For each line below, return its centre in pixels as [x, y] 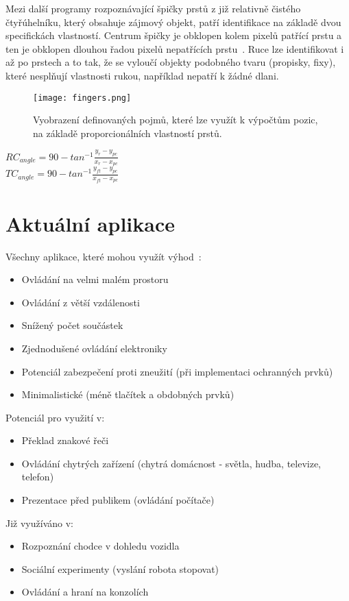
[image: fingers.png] [82, 98]
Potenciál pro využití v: [55, 417]
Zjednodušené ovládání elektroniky [94, 348]
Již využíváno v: [39, 523]
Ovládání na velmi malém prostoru [95, 279]
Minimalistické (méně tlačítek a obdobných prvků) [128, 394]
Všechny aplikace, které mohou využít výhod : [104, 256]
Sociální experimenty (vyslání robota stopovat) [120, 568]
